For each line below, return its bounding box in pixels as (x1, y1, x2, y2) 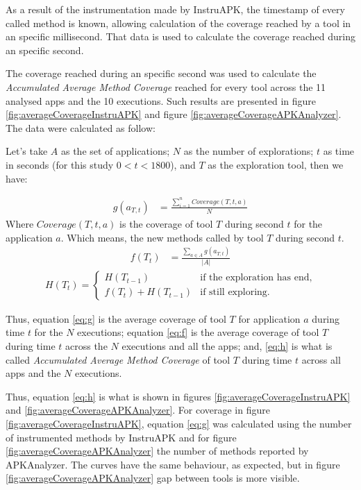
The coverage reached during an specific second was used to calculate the (6, 66, 317, 81)
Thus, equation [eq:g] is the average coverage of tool (6, 311, 226, 326)
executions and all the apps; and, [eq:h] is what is (121, 338, 333, 353)
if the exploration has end (200, 273, 310, 283)
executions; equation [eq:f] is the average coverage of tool (77, 325, 319, 339)
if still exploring (200, 287, 267, 298)
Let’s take (6, 144, 48, 158)
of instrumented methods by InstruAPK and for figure (6, 430, 237, 444)
